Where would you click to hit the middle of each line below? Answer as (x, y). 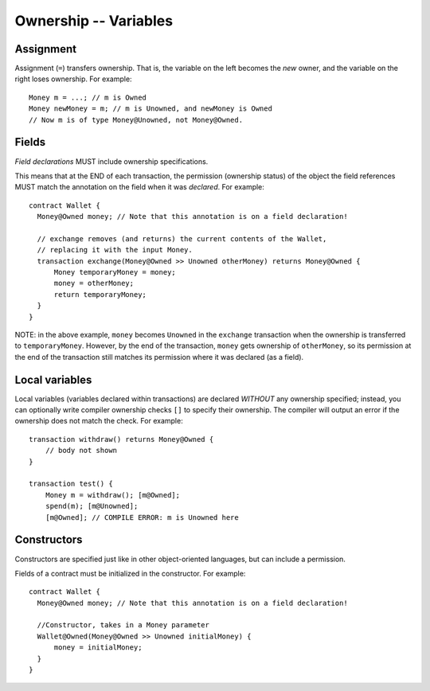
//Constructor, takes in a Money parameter (123, 625)
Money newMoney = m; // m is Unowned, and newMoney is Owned (150, 109)
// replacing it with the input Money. (115, 250)
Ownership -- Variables (94, 21)
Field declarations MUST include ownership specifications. (111, 161)
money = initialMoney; (98, 648)
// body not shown (81, 451)
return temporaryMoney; (100, 294)
